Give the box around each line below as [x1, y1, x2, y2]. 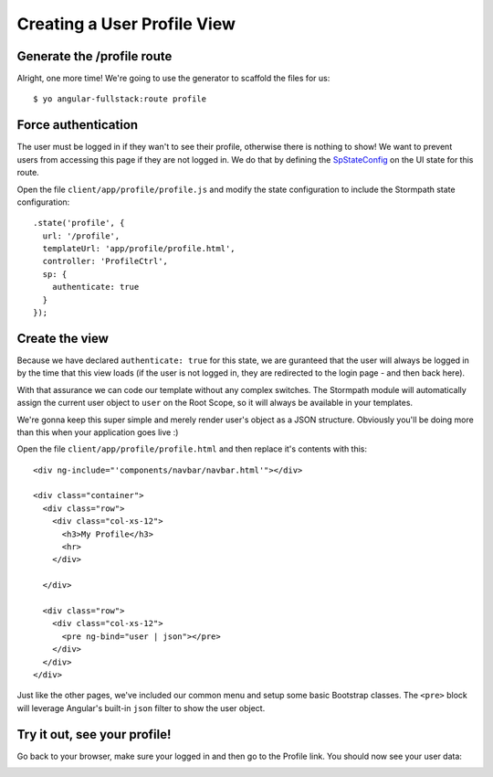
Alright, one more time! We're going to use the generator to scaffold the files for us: [16, 73, 330, 84]
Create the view [16, 330, 110, 346]
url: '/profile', [42, 230, 121, 241]
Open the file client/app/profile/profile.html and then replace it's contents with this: [16, 443, 368, 454]
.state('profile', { [33, 218, 125, 229]
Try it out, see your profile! [16, 727, 172, 742]
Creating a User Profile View [16, 14, 236, 34]
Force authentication [16, 117, 139, 133]
